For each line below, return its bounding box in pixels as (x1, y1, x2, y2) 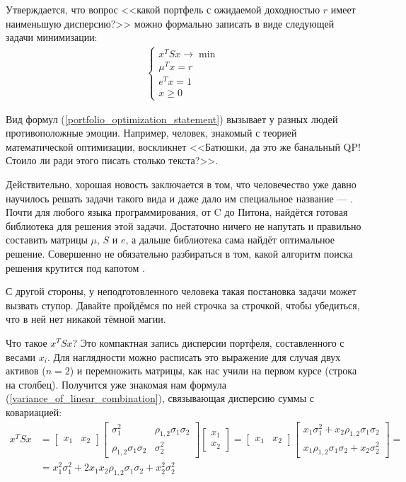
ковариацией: (6, 404, 62, 419)
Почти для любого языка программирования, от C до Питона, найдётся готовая (6, 205, 348, 219)
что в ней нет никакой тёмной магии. (6, 311, 166, 326)
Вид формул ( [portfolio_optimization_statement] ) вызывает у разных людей (6, 111, 338, 126)
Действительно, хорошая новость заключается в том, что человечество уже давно (6, 177, 356, 192)
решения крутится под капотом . (6, 260, 146, 275)
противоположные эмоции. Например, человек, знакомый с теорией (6, 125, 297, 140)
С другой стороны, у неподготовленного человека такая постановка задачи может (6, 284, 356, 299)
